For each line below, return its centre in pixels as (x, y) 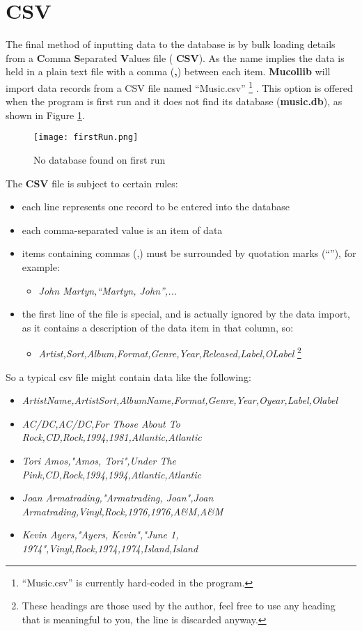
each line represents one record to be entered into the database (156, 207)
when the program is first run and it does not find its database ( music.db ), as (174, 101)
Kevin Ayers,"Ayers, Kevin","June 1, (100, 535)
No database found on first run (100, 159)
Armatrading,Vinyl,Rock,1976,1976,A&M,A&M (123, 511)
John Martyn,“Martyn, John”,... (108, 290)
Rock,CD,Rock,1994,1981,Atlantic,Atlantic (112, 437)
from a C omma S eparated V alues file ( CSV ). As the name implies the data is (175, 57)
